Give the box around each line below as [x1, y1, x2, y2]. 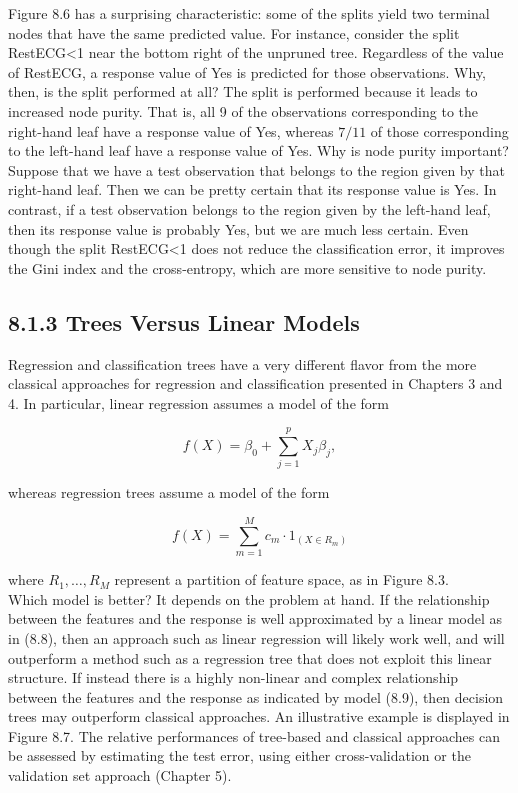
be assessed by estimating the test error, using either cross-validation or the [8, 745, 471, 766]
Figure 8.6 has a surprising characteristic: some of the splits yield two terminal [8, 3, 490, 23]
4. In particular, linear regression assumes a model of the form [8, 392, 389, 413]
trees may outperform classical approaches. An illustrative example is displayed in [8, 706, 510, 727]
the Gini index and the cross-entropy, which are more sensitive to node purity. [8, 257, 487, 278]
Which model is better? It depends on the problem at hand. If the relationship [8, 588, 490, 609]
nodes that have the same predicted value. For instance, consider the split [8, 22, 460, 43]
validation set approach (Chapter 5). [8, 765, 232, 786]
